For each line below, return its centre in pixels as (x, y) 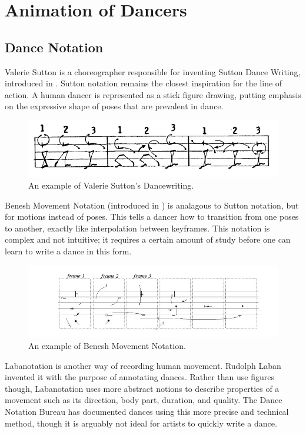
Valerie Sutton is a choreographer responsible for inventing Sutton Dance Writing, (153, 71)
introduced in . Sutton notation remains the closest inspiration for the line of (144, 83)
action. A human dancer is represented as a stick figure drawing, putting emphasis (153, 94)
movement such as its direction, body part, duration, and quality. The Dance (144, 400)
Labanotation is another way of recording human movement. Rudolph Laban (143, 365)
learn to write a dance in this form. (68, 251)
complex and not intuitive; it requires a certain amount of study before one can (148, 239)
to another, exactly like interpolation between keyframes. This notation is (137, 228)
